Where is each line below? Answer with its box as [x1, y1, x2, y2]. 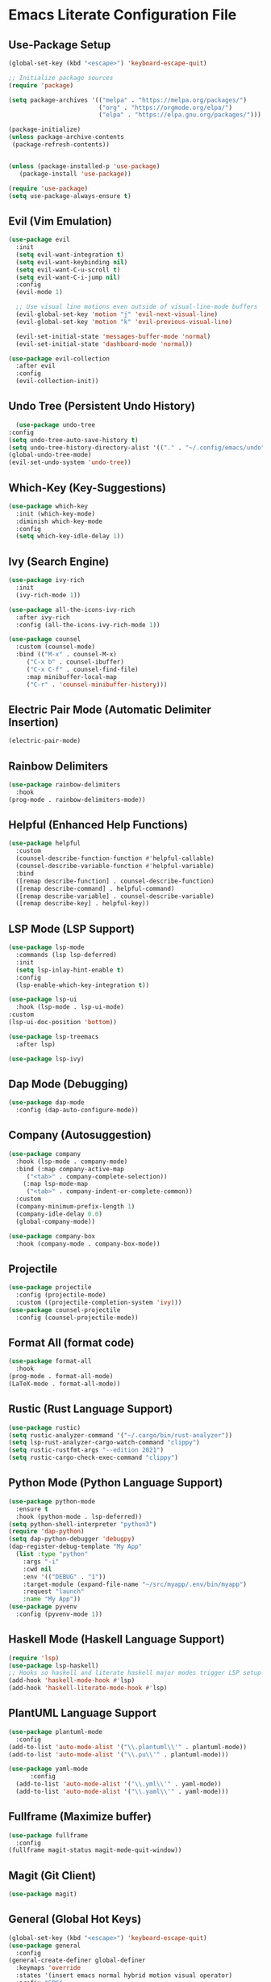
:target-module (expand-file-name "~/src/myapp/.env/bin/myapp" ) [23, 1580, 248, 1588]
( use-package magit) [8, 1890, 78, 1899]
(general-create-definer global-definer [8, 1956, 147, 1965]
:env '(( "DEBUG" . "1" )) [23, 1572, 106, 1581]
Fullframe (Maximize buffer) [8, 1810, 152, 1824]
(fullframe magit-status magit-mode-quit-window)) [8, 1846, 182, 1854]
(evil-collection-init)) [15, 377, 99, 386]
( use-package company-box [8, 1232, 95, 1240]
